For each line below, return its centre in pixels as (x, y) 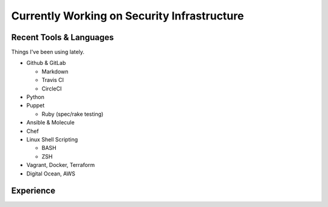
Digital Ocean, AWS (51, 174)
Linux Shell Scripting (52, 139)
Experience (33, 191)
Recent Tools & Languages (63, 37)
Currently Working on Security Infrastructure (128, 16)
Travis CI (53, 80)
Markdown (55, 71)
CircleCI (52, 89)
